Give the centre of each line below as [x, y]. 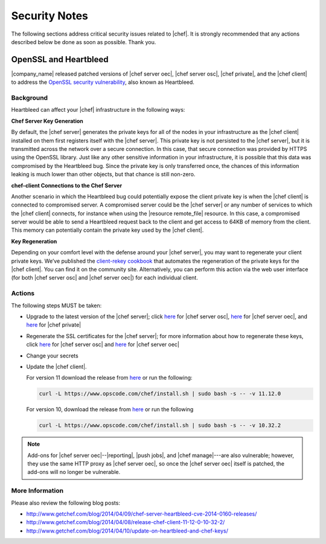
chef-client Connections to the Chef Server [67, 185]
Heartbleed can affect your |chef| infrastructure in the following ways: [98, 110]
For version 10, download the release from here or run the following [110, 409]
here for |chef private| [54, 325]
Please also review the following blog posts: [66, 503]
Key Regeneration [34, 241]
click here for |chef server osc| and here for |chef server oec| [103, 345]
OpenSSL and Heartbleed [60, 59]
